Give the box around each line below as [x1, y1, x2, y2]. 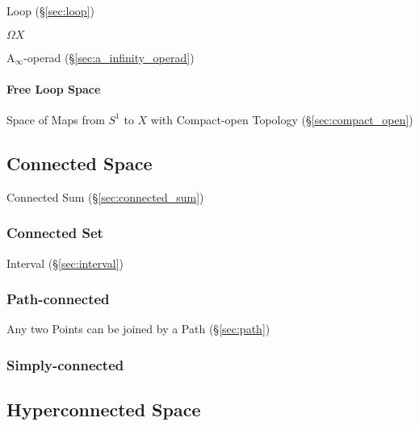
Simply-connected [6, 354, 124, 374]
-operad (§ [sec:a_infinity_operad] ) [23, 48, 195, 65]
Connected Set [6, 223, 103, 243]
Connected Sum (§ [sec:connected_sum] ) [6, 188, 204, 205]
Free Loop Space [6, 80, 101, 97]
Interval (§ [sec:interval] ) [6, 254, 124, 271]
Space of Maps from [6, 111, 105, 127]
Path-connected [6, 289, 110, 309]
